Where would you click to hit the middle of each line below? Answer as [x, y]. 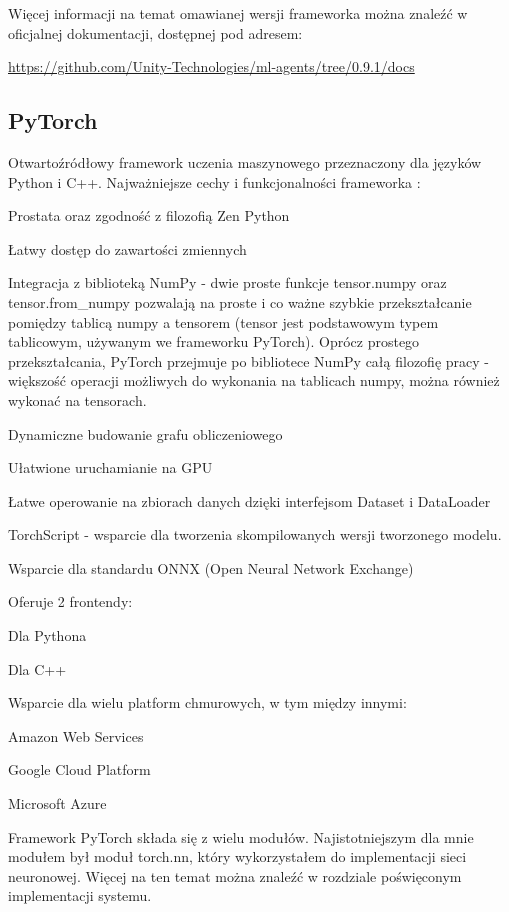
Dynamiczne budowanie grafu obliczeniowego [145, 433]
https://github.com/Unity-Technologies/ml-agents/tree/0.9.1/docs [211, 66]
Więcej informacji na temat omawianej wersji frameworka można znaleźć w [238, 13]
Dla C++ [37, 668]
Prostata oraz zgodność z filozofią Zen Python [149, 215]
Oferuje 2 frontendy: [70, 601]
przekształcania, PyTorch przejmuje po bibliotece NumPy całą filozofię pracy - [248, 360]
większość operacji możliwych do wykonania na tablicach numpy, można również [254, 380]
